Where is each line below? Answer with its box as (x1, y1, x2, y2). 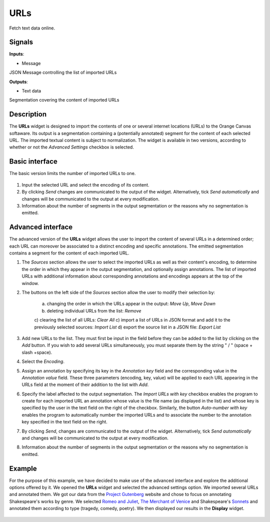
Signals (9, 38, 33, 46)
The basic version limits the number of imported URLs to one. (9, 170, 136, 176)
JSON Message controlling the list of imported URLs (9, 69, 117, 75)
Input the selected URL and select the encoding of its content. (21, 181, 149, 187)
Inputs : (9, 51, 24, 57)
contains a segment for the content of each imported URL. (9, 250, 129, 256)
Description (9, 110, 47, 118)
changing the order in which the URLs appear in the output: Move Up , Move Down (46, 300, 216, 307)
